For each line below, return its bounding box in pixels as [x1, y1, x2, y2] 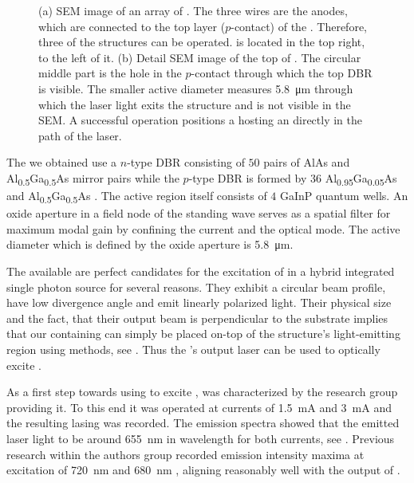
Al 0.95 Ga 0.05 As [325, 169, 397, 188]
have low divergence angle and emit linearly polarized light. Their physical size [6, 294, 392, 311]
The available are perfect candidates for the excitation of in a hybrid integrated [6, 262, 395, 279]
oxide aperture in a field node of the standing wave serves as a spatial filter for [6, 205, 391, 222]
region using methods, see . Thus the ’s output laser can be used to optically [6, 340, 380, 357]
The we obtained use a [6, 154, 117, 171]
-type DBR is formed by [188, 169, 307, 186]
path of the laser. [38, 127, 122, 143]
